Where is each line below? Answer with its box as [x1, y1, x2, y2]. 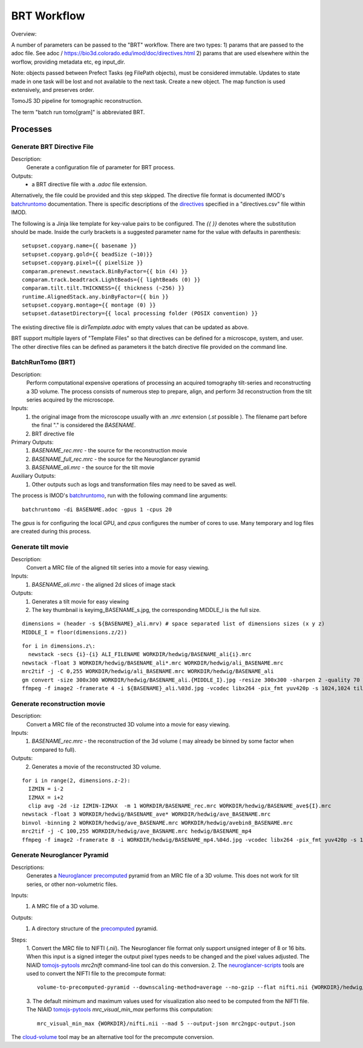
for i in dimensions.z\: [22, 643, 96, 649]
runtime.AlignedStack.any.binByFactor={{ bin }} [22, 293, 169, 300]
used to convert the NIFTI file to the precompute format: [26, 970, 166, 977]
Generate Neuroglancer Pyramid [11, 851, 109, 859]
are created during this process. [11, 528, 91, 535]
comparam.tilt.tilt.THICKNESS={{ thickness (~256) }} [22, 285, 185, 291]
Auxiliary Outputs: [11, 472, 56, 480]
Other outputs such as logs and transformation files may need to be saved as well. [31, 481, 237, 488]
